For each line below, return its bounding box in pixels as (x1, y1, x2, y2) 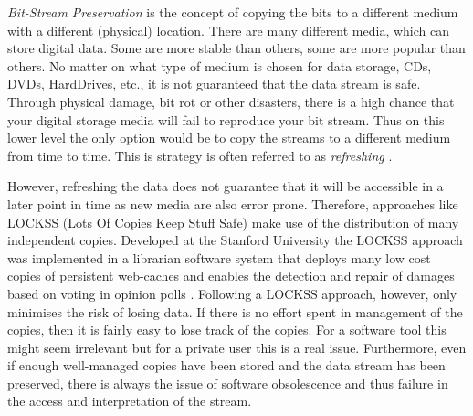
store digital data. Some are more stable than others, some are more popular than (7, 38, 466, 58)
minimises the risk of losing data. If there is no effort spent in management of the (7, 302, 463, 321)
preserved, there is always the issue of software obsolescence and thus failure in (7, 373, 448, 392)
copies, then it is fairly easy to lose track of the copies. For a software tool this (7, 320, 447, 339)
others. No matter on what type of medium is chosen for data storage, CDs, (7, 56, 432, 75)
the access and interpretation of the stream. (7, 391, 252, 411)
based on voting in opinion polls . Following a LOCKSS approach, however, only (7, 283, 457, 303)
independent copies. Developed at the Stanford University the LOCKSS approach (7, 230, 463, 250)
